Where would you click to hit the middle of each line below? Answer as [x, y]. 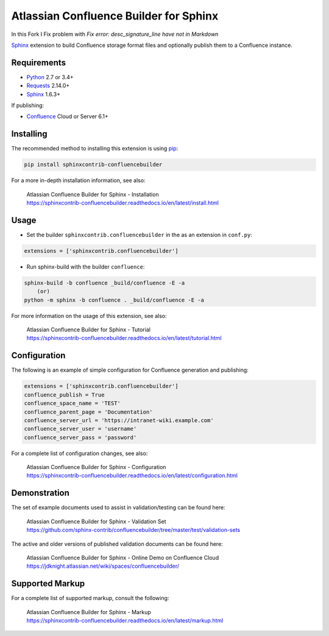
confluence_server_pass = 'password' [80, 437]
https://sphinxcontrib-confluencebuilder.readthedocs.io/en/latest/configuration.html [132, 476]
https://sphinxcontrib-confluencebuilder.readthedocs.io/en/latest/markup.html [125, 621]
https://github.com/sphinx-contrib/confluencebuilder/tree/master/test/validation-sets [133, 530]
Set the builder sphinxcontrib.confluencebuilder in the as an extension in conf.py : [139, 235]
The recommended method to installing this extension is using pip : [95, 149]
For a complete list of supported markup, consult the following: [90, 598]
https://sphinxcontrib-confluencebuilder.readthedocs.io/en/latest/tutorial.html [124, 338]
